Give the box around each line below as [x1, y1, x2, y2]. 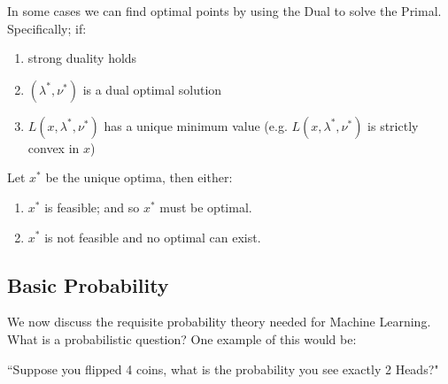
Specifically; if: [7, 19, 87, 37]
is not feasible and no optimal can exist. [44, 227, 261, 246]
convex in [27, 138, 80, 157]
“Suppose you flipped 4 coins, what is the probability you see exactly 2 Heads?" [7, 359, 439, 378]
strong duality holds [27, 49, 137, 67]
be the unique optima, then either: [45, 168, 233, 187]
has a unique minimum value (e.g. [104, 116, 288, 134]
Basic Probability [7, 271, 169, 298]
